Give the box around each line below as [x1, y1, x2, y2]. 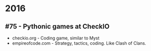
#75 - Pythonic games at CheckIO [5, 22, 110, 31]
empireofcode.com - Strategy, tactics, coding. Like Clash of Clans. [12, 40, 147, 46]
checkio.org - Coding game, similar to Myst [12, 35, 100, 41]
